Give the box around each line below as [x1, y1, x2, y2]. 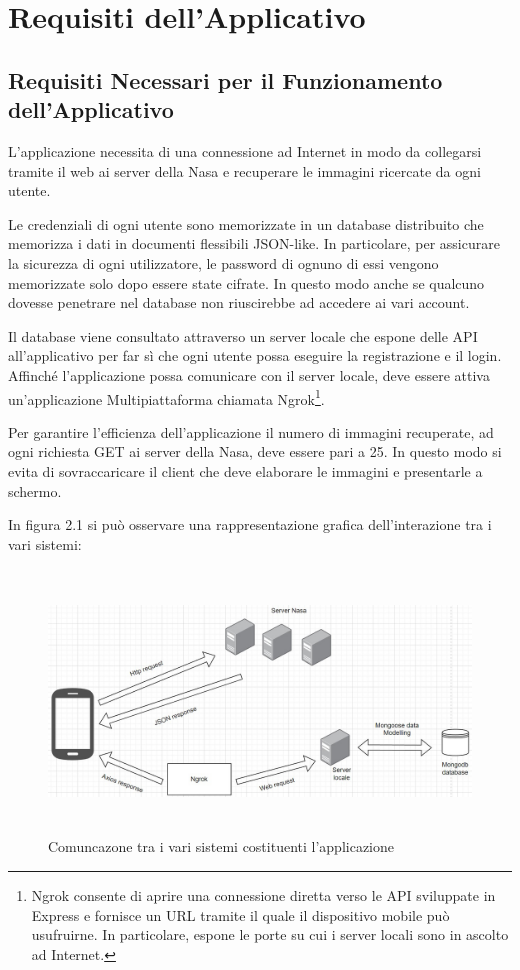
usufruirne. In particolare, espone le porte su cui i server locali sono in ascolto [31, 924, 509, 945]
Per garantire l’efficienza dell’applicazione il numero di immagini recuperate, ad [8, 421, 494, 442]
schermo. [8, 480, 62, 501]
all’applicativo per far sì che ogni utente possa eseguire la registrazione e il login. [8, 345, 502, 366]
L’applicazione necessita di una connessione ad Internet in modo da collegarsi [8, 140, 482, 161]
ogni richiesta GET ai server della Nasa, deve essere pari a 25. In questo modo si [8, 441, 502, 462]
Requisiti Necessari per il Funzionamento [8, 64, 443, 95]
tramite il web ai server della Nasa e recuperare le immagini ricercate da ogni [8, 160, 481, 181]
